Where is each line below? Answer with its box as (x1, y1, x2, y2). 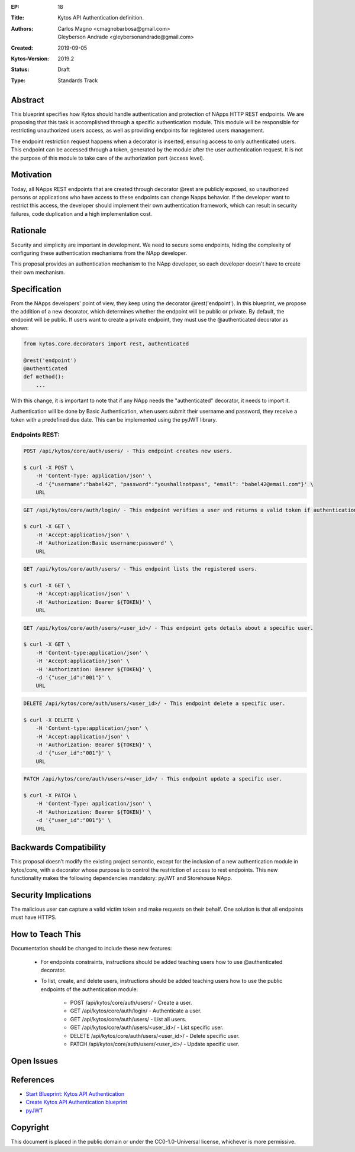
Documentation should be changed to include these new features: (11, 945, 172, 952)
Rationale (11, 225, 47, 236)
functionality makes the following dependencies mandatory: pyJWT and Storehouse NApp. (11, 874, 233, 881)
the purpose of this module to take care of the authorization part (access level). (11, 154, 205, 161)
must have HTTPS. (11, 914, 57, 921)
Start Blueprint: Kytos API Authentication (25, 1090, 124, 1097)
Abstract (11, 95, 44, 105)
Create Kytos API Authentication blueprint (25, 1099, 127, 1106)
